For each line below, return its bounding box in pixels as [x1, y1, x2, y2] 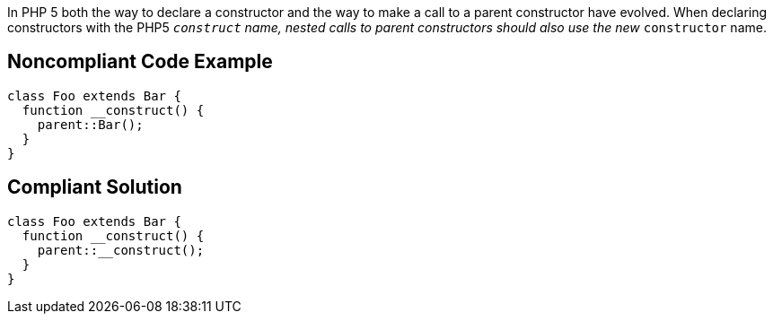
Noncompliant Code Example [7, 50, 273, 74]
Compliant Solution [7, 176, 182, 199]
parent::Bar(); [37, 117, 144, 132]
